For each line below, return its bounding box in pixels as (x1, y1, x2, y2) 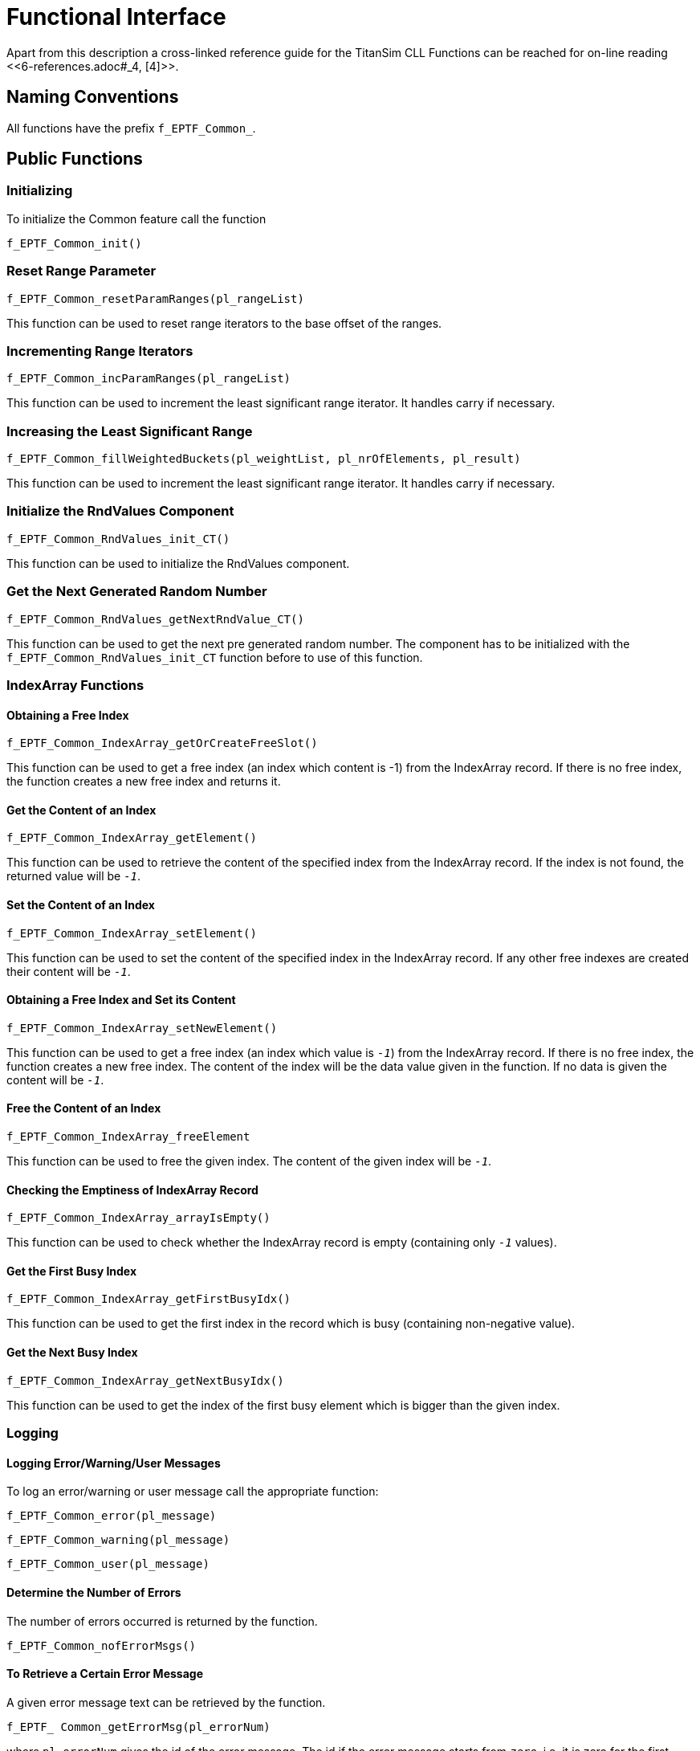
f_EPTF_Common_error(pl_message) (6, 1509, 217, 1523)
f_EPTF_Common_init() (6, 236, 142, 250)
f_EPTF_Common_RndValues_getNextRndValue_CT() (6, 612, 304, 626)
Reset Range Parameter (6, 263, 157, 280)
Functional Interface (6, 3, 226, 31)
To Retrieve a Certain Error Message (6, 1667, 203, 1681)
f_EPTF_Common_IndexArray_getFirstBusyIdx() (6, 1292, 291, 1306)
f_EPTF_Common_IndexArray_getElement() (6, 831, 257, 845)
